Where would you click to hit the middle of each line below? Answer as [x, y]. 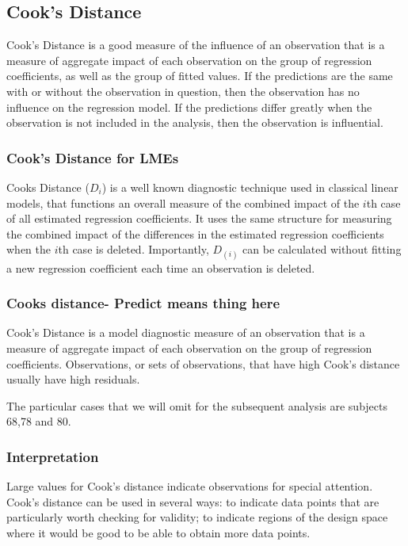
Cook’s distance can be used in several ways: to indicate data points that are [193, 501]
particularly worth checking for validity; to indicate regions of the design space [197, 517]
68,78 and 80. [39, 421]
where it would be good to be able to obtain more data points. [158, 532]
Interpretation [53, 456]
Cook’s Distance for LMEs [93, 157]
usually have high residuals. [73, 379]
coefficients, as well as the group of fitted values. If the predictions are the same [200, 76]
